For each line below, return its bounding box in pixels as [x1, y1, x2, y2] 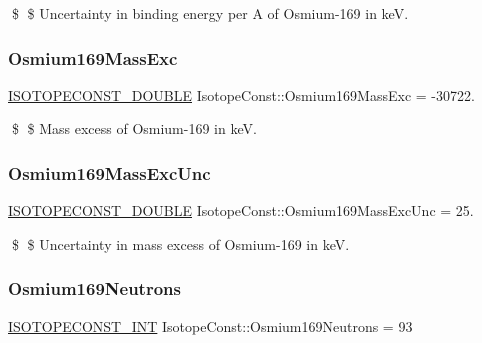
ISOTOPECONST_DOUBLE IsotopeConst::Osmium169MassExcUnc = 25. [8, 200, 474, 221]
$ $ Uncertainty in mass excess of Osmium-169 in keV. [11, 233, 350, 254]
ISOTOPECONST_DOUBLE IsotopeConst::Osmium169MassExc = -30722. [8, 84, 475, 105]
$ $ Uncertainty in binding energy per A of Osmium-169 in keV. [11, 3, 409, 23]
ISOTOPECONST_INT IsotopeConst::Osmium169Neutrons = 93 [8, 315, 413, 336]
